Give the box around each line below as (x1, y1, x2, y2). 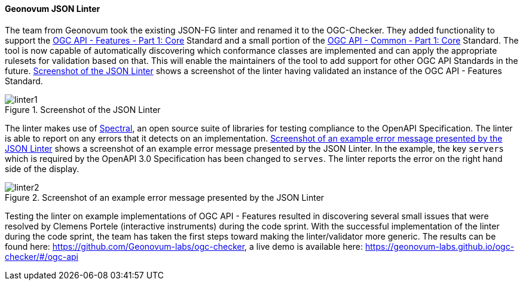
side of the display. (5, 163, 79, 174)
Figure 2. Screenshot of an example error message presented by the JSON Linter (5, 192, 325, 203)
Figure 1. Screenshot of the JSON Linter (5, 104, 161, 115)
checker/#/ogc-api (5, 251, 78, 262)
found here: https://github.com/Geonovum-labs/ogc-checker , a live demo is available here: (5, 241, 363, 252)
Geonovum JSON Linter (5, 4, 100, 14)
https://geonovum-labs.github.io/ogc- (365, 241, 515, 252)
